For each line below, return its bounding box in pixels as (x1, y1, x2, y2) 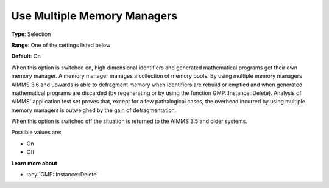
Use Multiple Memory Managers (11, 9, 178, 23)
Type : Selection (11, 30, 51, 38)
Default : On (11, 52, 41, 60)
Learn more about (11, 159, 58, 167)
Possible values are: (11, 128, 62, 136)
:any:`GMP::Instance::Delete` (26, 171, 99, 178)
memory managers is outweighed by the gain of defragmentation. (11, 106, 177, 114)
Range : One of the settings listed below (11, 41, 111, 49)
